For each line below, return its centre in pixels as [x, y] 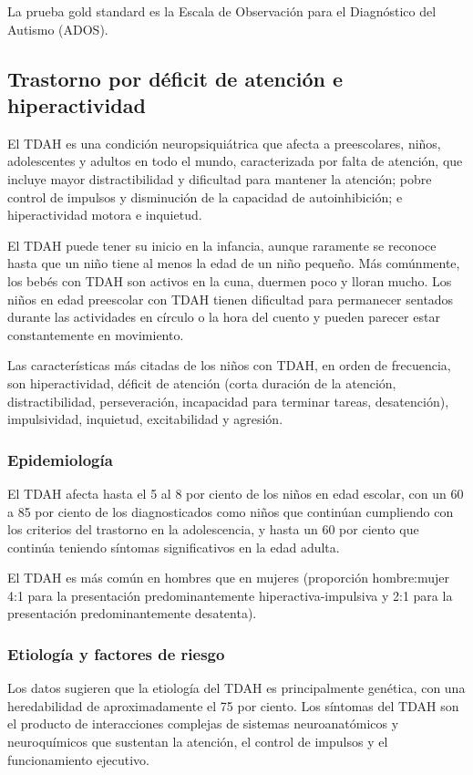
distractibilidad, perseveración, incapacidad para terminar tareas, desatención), [228, 401]
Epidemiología [60, 459]
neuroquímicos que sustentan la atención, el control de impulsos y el [198, 742]
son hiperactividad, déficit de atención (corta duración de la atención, [202, 382]
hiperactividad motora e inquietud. [105, 215]
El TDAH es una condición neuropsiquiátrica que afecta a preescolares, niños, [224, 143]
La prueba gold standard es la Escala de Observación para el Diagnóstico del [222, 11]
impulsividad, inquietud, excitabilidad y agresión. [145, 419]
